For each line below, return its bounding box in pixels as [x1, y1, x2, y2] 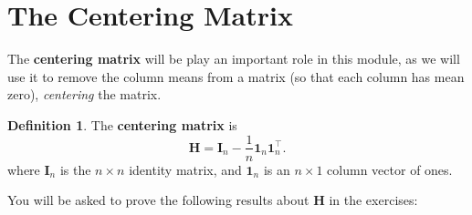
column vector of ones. [327, 159, 453, 179]
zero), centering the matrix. [7, 85, 162, 104]
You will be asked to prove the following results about [7, 190, 309, 210]
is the [59, 159, 91, 179]
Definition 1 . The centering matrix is [7, 115, 237, 134]
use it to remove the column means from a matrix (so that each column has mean [7, 67, 465, 86]
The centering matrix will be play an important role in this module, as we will [7, 49, 460, 68]
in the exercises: [329, 190, 418, 210]
